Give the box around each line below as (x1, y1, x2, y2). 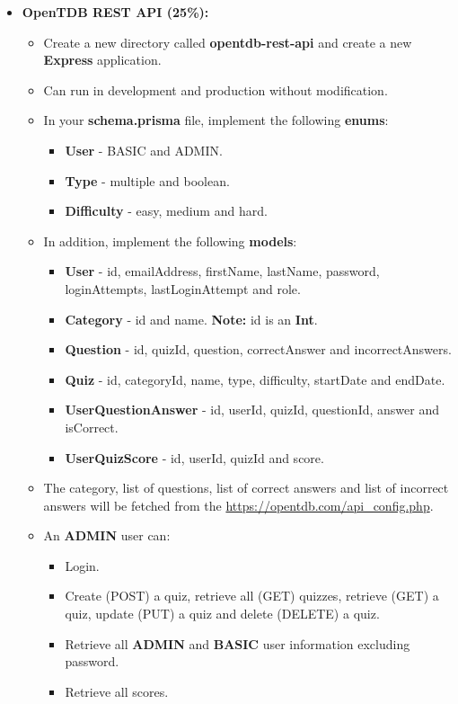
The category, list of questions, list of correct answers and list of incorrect (43, 478, 449, 497)
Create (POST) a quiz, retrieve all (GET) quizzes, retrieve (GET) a (65, 586, 439, 605)
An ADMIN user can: (43, 526, 171, 545)
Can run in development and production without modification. (43, 80, 388, 99)
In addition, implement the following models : (43, 231, 297, 250)
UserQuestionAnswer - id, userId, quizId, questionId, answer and (65, 400, 439, 419)
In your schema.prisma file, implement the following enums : (43, 111, 389, 129)
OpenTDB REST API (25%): (22, 3, 209, 21)
